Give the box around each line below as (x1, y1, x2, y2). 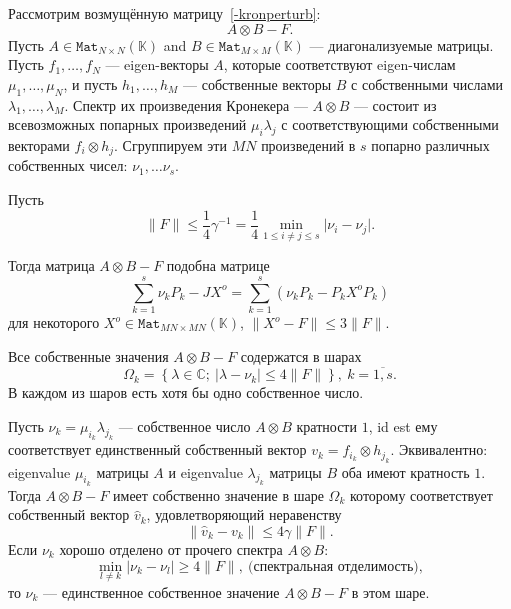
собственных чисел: (8, 155, 128, 176)
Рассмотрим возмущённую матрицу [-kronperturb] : (8, 3, 321, 23)
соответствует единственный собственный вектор (8, 439, 307, 460)
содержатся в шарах (240, 345, 362, 366)
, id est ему (368, 416, 438, 437)
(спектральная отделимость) (248, 559, 419, 574)
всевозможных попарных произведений (8, 114, 247, 135)
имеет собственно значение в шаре (113, 484, 324, 505)
